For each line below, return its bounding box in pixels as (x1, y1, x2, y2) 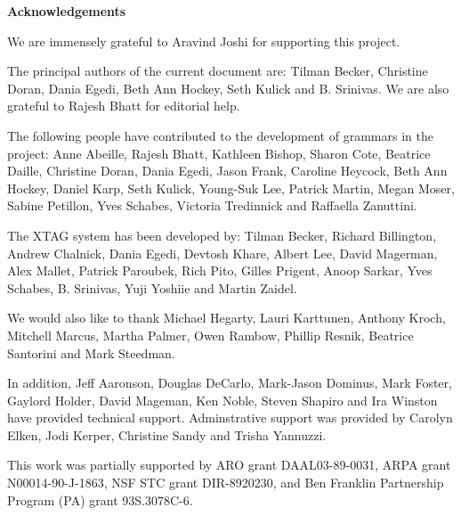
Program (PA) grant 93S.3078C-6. (7, 490, 193, 509)
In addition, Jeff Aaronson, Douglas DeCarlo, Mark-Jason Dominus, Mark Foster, (7, 373, 452, 392)
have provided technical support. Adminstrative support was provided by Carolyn (7, 408, 453, 427)
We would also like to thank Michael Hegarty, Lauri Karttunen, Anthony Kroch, (7, 308, 446, 327)
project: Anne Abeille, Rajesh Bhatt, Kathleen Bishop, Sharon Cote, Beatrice (7, 143, 431, 162)
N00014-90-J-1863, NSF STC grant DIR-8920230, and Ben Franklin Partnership (7, 473, 444, 492)
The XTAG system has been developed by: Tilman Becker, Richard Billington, (7, 225, 437, 244)
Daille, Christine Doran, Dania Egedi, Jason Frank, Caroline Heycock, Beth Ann (7, 161, 448, 180)
